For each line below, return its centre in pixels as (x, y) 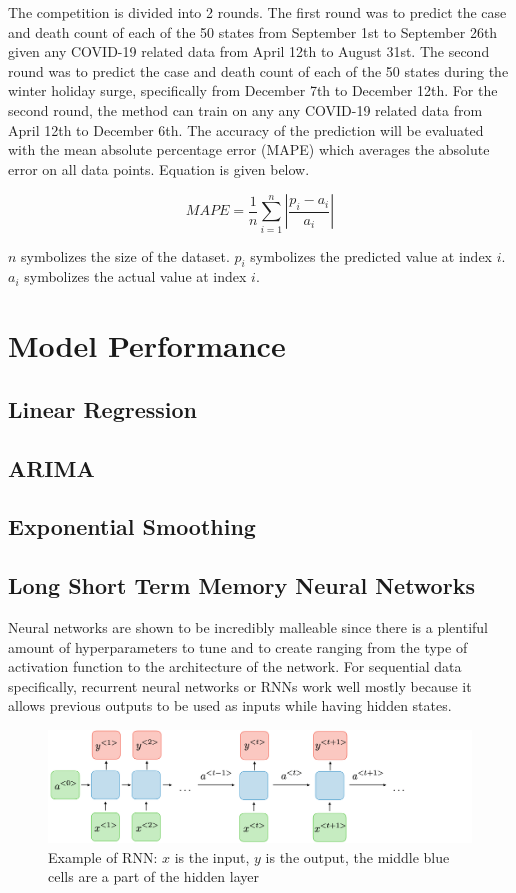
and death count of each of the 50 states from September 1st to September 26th (253, 31)
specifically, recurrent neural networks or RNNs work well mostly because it (240, 685)
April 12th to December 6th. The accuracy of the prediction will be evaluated (246, 129)
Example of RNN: (103, 856)
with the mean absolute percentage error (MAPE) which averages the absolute (249, 149)
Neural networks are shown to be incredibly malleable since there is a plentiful (248, 626)
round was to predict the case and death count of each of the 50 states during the (258, 70)
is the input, (212, 856)
